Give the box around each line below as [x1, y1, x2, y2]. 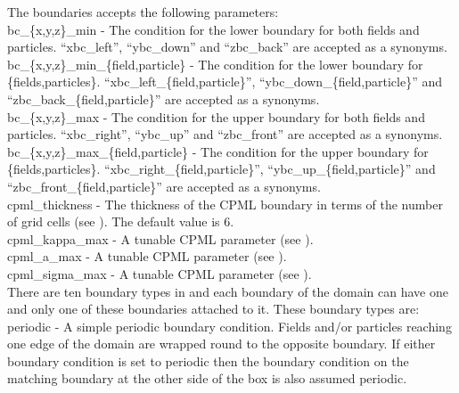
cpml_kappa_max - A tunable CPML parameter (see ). [7, 229, 314, 248]
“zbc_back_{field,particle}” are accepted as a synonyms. [7, 89, 320, 108]
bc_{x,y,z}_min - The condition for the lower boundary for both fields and [7, 20, 420, 38]
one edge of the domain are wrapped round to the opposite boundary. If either [7, 334, 436, 353]
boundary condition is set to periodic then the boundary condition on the [7, 351, 409, 370]
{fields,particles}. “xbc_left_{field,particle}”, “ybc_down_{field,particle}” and [7, 72, 442, 91]
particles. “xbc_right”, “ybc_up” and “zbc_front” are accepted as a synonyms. [7, 125, 443, 143]
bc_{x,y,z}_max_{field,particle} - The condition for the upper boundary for [7, 142, 429, 160]
